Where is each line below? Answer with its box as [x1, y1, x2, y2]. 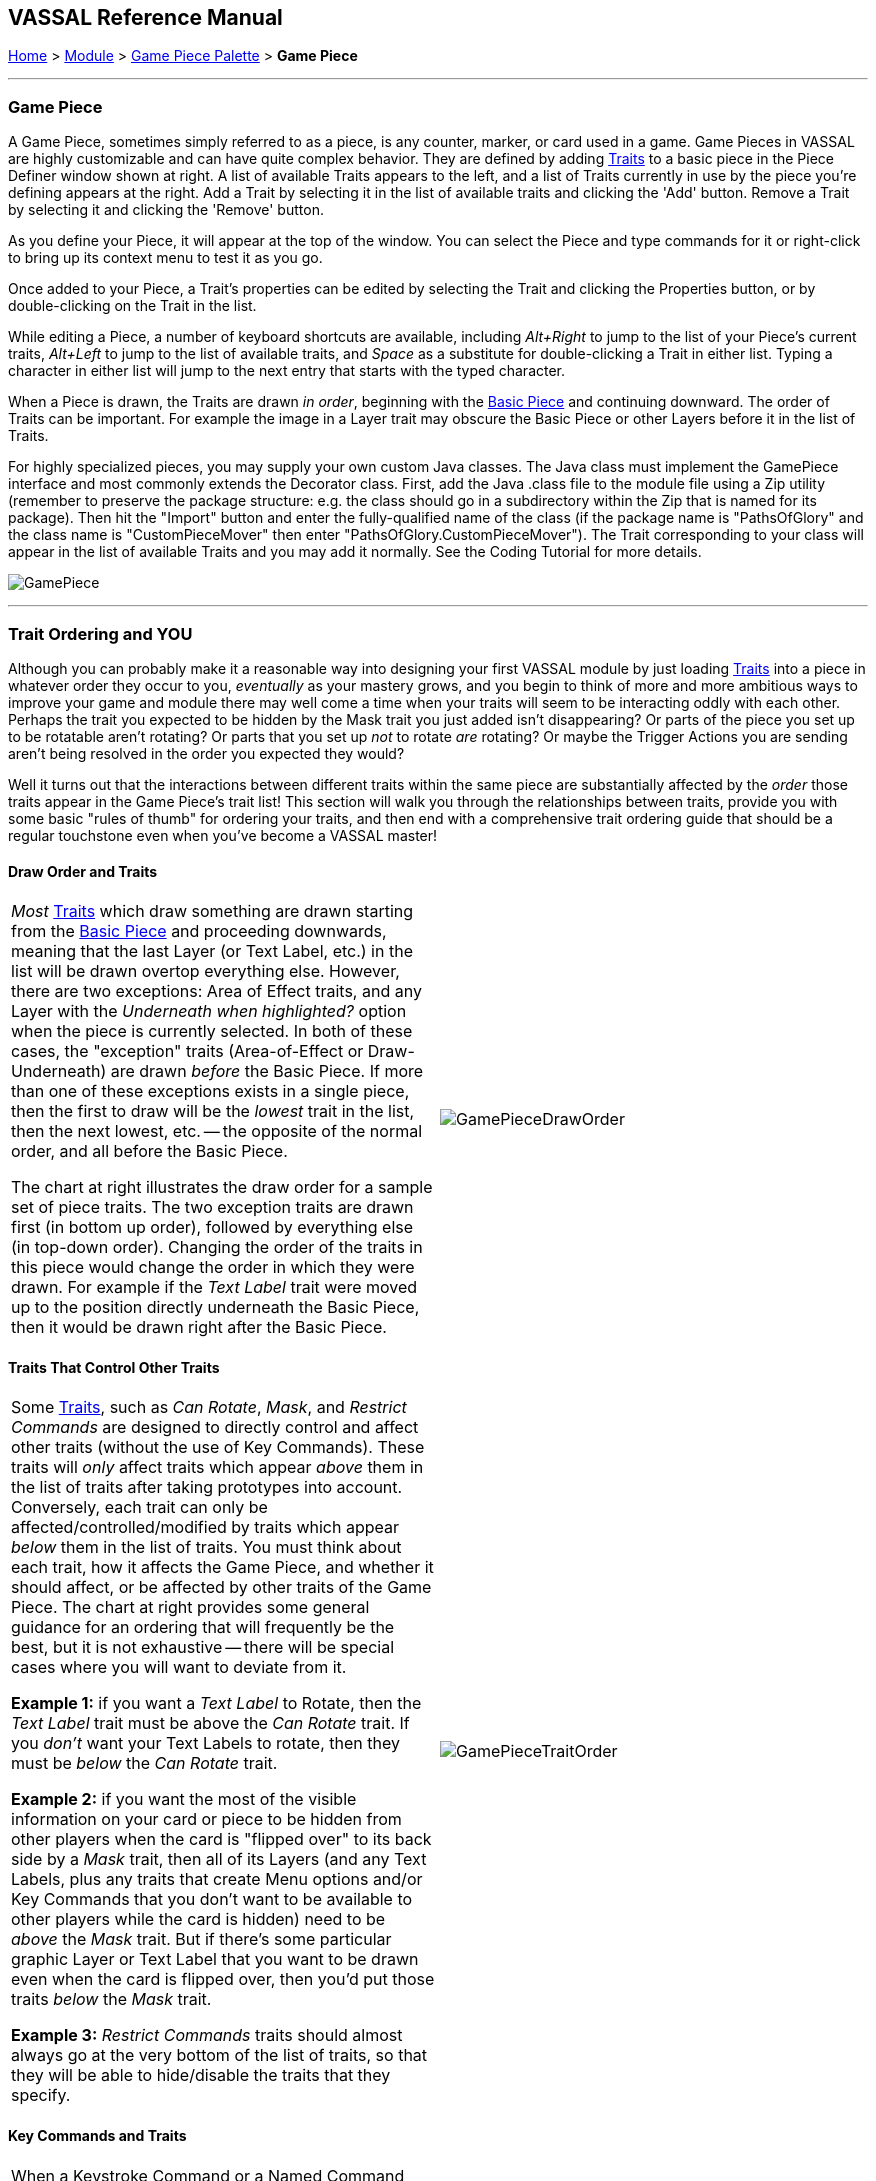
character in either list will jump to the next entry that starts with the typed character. [8, 362, 566, 380]
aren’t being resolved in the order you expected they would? [8, 744, 405, 762]
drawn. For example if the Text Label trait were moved [11, 1277, 418, 1298]
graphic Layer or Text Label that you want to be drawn [11, 1949, 419, 1970]
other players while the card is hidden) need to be [11, 1909, 386, 1930]
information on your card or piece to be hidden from [11, 1809, 402, 1830]
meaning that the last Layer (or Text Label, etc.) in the [11, 941, 413, 962]
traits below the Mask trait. [11, 1989, 212, 2010]
